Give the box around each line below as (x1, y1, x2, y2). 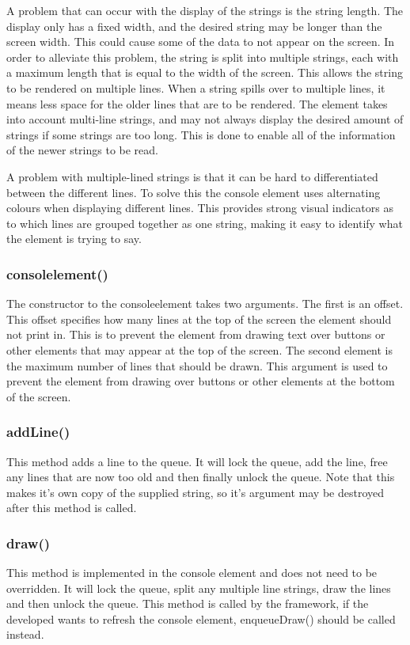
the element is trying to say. (6, 230, 142, 247)
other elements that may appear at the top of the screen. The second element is (6, 341, 393, 358)
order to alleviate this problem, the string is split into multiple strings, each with (6, 48, 399, 65)
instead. (6, 626, 44, 643)
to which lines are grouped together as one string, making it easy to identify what (6, 214, 403, 231)
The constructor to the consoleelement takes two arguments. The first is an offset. (6, 295, 404, 312)
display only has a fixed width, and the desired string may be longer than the (6, 17, 382, 34)
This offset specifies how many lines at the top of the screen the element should (6, 310, 392, 327)
